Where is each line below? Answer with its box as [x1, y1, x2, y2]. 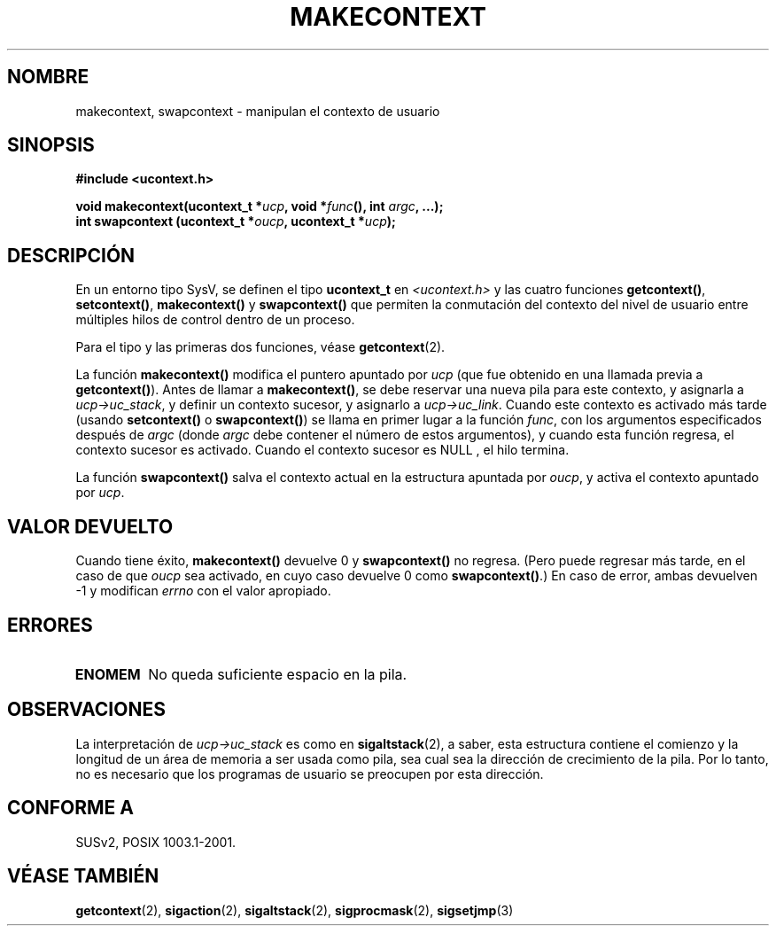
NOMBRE [7, 66, 89, 89]
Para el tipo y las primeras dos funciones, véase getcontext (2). [75, 339, 446, 355]
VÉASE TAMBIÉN [7, 865, 159, 888]
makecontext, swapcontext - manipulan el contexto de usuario [75, 103, 440, 119]
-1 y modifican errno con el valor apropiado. [75, 583, 331, 599]
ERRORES [7, 613, 93, 636]
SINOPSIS [7, 134, 95, 157]
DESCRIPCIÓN [7, 244, 136, 267]
